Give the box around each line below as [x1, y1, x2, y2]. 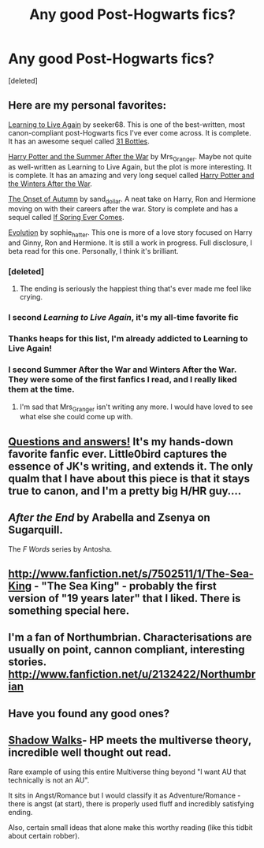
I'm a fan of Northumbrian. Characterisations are [8, 630, 252, 644]
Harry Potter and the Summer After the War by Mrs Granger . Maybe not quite [8, 151, 252, 163]
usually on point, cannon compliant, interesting [8, 643, 246, 656]
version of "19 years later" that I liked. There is [8, 591, 241, 604]
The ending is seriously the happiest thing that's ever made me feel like [19, 284, 252, 293]
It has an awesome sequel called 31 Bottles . [8, 136, 150, 146]
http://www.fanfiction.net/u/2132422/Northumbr [8, 668, 256, 681]
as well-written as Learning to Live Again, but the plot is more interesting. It [8, 162, 252, 171]
